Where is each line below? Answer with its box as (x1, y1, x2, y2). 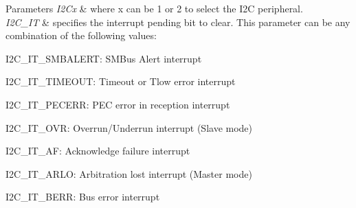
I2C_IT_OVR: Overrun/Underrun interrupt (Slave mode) (5, 120, 253, 135)
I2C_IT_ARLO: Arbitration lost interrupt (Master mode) (5, 166, 252, 181)
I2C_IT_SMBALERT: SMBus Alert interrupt (5, 51, 202, 65)
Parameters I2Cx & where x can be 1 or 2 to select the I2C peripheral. (5, 1, 303, 15)
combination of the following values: (5, 28, 157, 43)
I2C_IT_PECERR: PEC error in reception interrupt (5, 97, 230, 111)
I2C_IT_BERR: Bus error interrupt (5, 189, 160, 204)
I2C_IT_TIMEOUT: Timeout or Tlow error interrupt (5, 74, 236, 89)
